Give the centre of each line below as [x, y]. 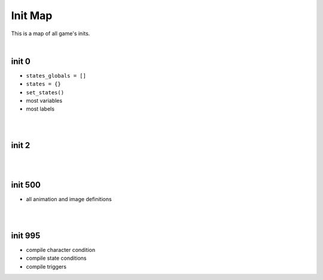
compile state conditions [56, 258]
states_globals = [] [56, 76]
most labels [40, 109]
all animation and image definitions [69, 199]
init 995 [26, 236]
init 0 [21, 61]
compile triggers [46, 266]
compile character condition [61, 250]
